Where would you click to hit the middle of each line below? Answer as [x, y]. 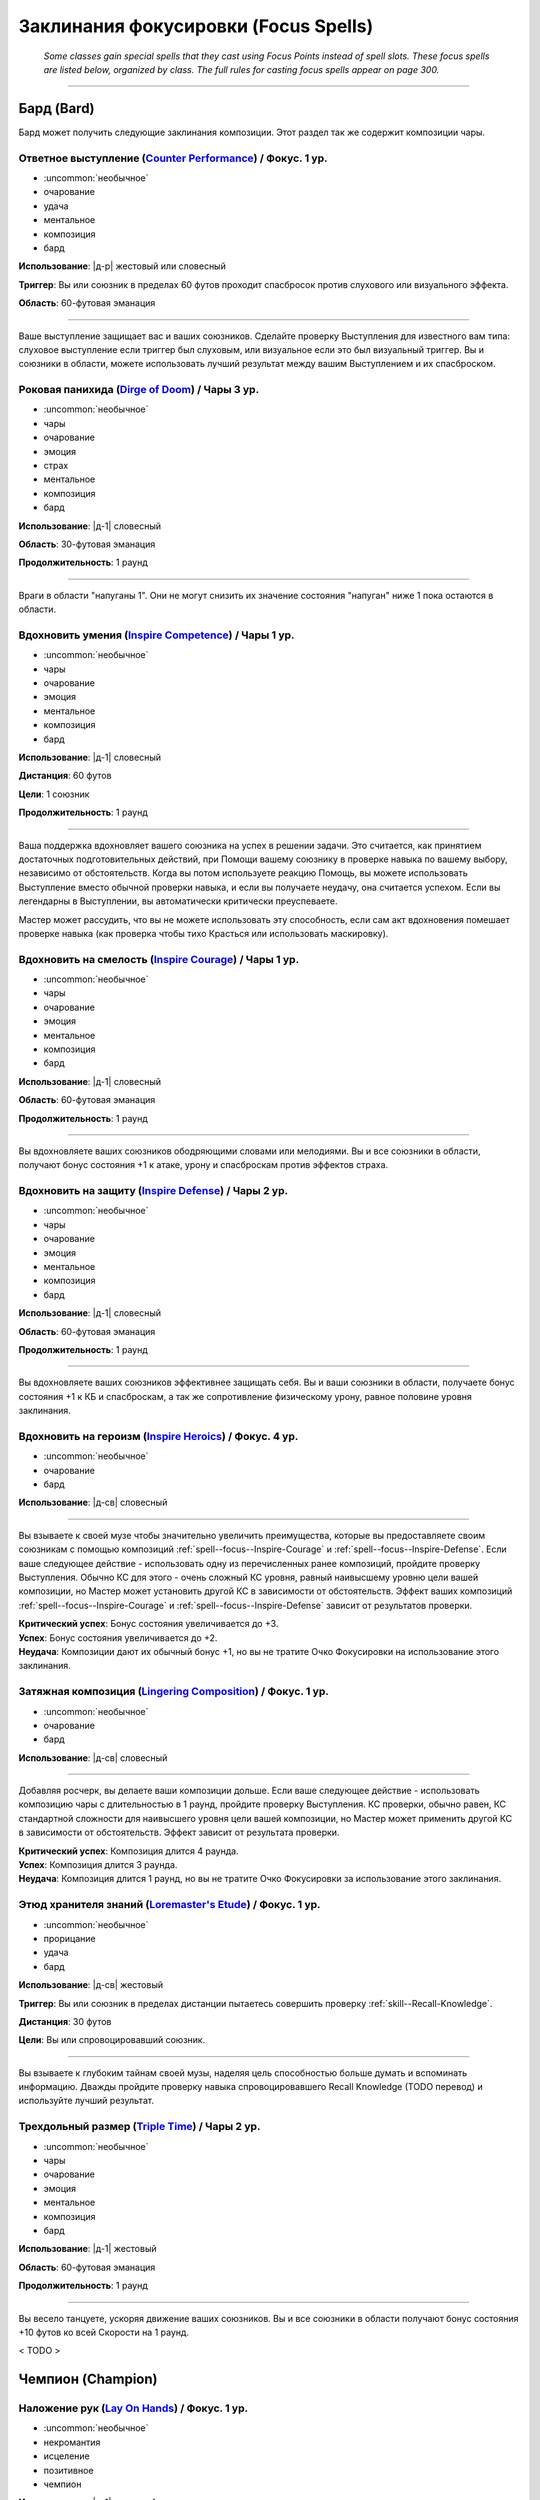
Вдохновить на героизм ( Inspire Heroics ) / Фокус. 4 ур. [158, 1436]
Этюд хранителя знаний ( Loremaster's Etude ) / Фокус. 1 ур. [169, 1905]
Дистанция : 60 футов [65, 776]
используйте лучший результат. [86, 2101]
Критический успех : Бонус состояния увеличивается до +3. [148, 1624]
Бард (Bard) [56, 108]
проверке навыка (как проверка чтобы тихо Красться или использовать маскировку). [203, 933]
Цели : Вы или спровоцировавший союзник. [112, 2040]
